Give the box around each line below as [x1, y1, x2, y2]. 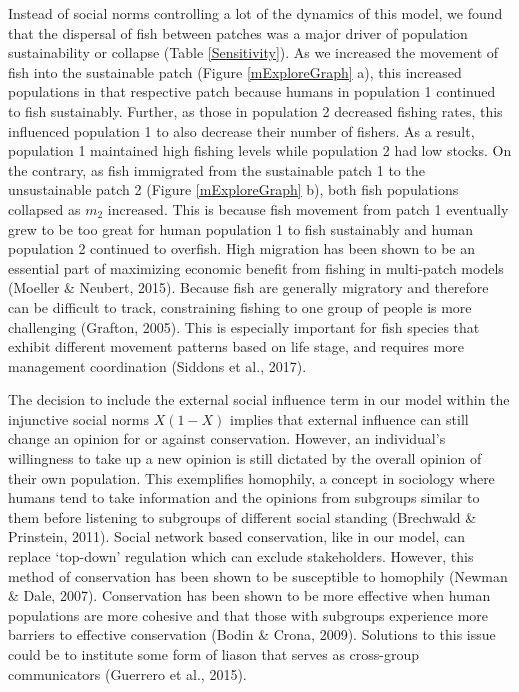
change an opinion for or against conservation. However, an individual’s [8, 428, 446, 449]
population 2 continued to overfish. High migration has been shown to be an [8, 238, 476, 259]
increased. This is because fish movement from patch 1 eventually [107, 198, 509, 219]
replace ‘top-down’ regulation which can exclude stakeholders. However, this [8, 546, 474, 567]
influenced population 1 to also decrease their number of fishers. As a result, [8, 120, 475, 141]
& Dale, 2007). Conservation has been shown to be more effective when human [8, 585, 491, 606]
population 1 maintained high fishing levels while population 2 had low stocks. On [8, 140, 512, 161]
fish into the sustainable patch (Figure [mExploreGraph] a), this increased [8, 61, 462, 82]
